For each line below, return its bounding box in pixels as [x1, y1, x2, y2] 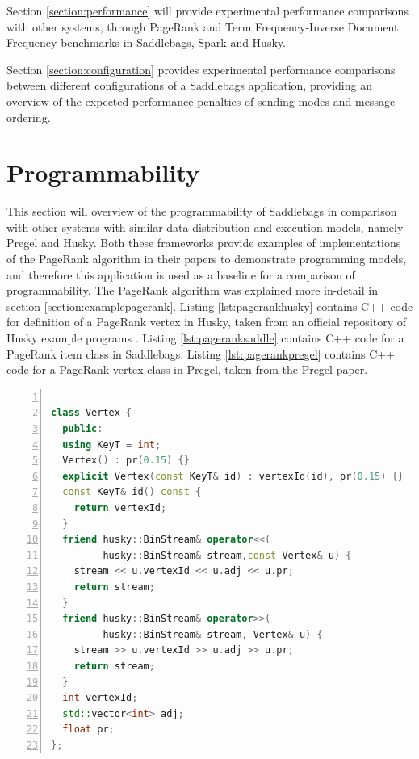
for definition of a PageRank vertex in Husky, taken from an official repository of [6, 313, 407, 330]
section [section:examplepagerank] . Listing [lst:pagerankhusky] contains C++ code [6, 297, 413, 314]
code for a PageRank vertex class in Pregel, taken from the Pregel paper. [6, 361, 368, 378]
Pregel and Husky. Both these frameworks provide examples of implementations [6, 234, 401, 251]
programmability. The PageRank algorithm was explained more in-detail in [6, 282, 378, 299]
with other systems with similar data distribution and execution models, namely [6, 218, 404, 235]
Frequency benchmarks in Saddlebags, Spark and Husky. [6, 34, 286, 51]
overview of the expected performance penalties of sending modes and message [6, 92, 396, 109]
